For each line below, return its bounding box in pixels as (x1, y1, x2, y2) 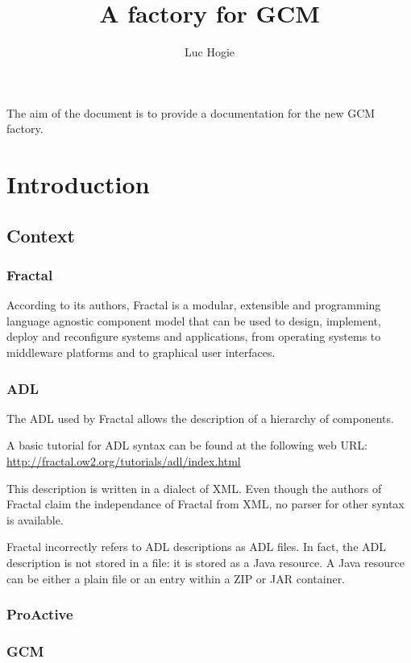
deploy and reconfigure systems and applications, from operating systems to (6, 328, 381, 345)
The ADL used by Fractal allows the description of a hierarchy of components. (6, 409, 394, 426)
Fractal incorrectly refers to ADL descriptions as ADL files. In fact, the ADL (6, 538, 386, 555)
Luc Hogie (184, 44, 235, 60)
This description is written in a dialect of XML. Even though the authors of (6, 479, 382, 496)
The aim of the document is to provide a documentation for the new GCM (6, 104, 376, 121)
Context (6, 222, 75, 247)
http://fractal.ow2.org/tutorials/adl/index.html (6, 453, 241, 470)
